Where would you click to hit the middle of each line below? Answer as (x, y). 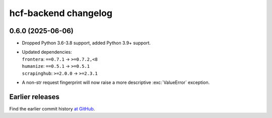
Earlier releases (35, 97)
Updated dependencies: (47, 52)
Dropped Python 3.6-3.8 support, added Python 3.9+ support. (86, 43)
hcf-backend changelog (61, 13)
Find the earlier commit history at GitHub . (52, 108)
